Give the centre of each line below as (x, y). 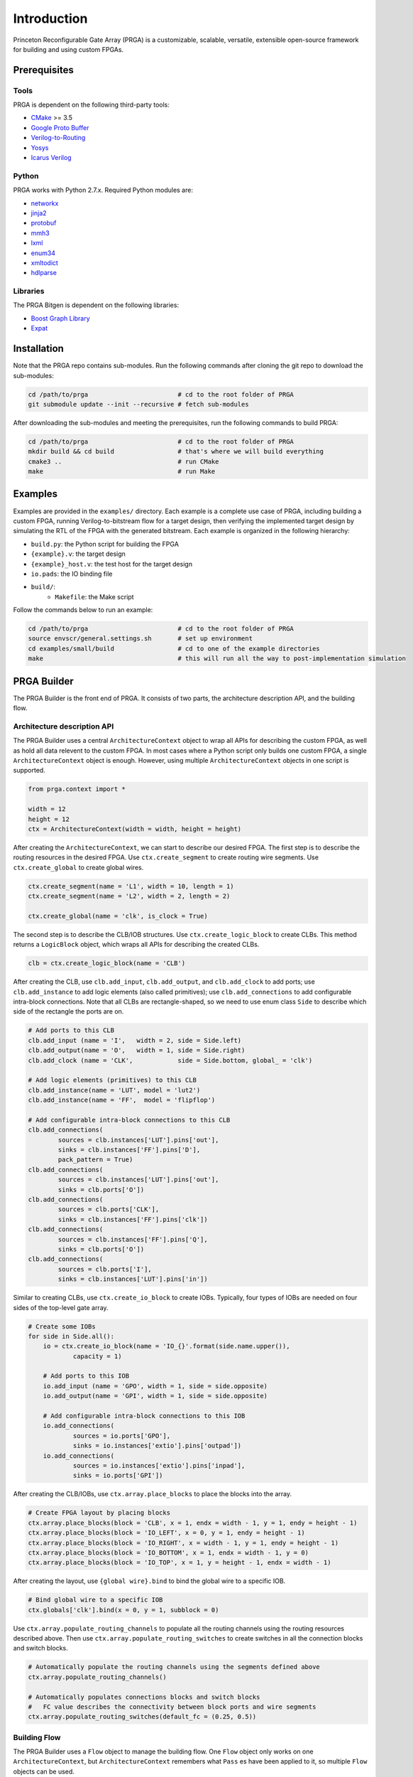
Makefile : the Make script (94, 596)
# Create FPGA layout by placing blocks (99, 1513)
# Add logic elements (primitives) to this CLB (112, 1080)
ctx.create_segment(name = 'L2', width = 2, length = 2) (129, 896)
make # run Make (122, 472)
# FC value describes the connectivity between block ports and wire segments (172, 1707)
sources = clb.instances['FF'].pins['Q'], (133, 1239)
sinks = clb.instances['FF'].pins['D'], (129, 1150)
